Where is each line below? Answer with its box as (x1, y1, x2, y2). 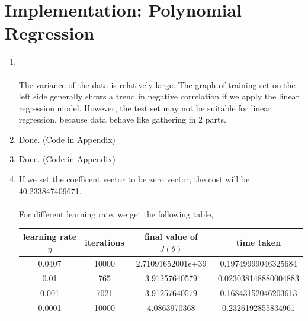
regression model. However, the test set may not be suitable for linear (18, 101, 271, 114)
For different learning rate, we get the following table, (18, 207, 213, 220)
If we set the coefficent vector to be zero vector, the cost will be (18, 173, 250, 185)
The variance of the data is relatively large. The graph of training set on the (18, 78, 296, 91)
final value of (144, 230, 198, 242)
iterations (85, 236, 124, 248)
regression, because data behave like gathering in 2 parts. (18, 113, 226, 126)
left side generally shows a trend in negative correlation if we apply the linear (18, 90, 300, 102)
